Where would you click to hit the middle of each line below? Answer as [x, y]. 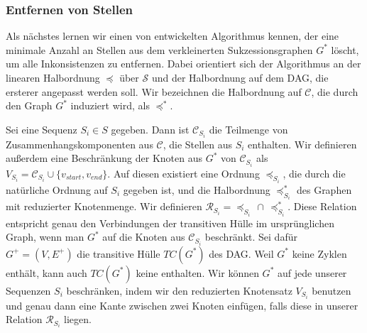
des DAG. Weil [241, 253]
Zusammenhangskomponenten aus [80, 144]
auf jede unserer [312, 272]
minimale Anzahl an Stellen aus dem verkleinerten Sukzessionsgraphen [159, 49]
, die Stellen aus [198, 144]
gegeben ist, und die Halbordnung [197, 190]
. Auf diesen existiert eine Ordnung [183, 173]
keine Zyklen [319, 253]
